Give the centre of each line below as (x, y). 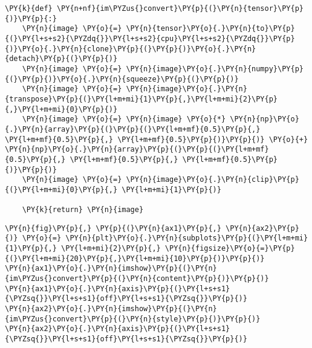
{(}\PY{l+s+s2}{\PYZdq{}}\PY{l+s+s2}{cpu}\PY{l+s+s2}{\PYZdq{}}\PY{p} (150, 38)
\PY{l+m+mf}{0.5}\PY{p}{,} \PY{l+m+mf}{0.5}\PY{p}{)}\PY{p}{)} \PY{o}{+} (157, 139)
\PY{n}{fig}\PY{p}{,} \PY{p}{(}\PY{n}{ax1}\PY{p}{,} (113, 228)
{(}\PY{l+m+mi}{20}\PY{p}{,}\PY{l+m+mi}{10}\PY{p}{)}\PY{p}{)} (135, 258)
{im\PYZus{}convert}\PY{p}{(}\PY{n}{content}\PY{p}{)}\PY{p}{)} (137, 279)
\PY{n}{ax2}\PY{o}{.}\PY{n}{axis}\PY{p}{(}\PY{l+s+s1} (118, 329)
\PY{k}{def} (29, 8)
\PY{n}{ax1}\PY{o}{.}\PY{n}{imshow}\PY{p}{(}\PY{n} (111, 269)
